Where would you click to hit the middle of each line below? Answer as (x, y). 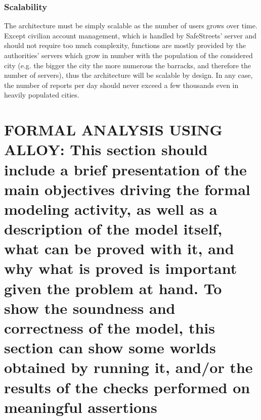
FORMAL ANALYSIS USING (113, 130)
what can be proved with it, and (119, 248)
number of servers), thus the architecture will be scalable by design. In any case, (128, 75)
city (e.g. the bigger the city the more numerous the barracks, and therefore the (128, 65)
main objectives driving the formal (127, 189)
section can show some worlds (110, 347)
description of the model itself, (113, 229)
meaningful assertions (81, 407)
